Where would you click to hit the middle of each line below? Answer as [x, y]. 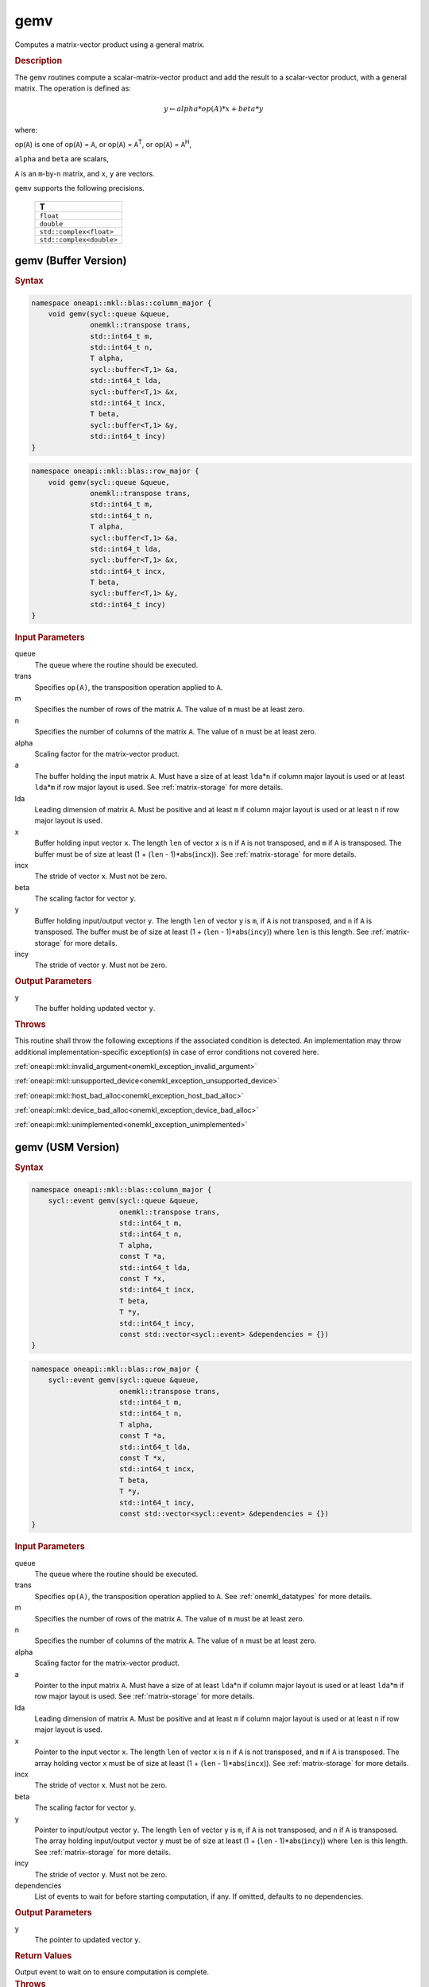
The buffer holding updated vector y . [95, 1009]
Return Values [43, 1955]
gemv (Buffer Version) [71, 260]
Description [39, 61]
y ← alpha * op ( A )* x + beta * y [213, 109]
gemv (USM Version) [67, 1147]
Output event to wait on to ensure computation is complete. [112, 1972]
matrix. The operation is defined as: [73, 88]
